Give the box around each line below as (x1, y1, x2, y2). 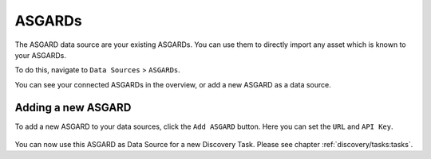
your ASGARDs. (14, 50, 67, 60)
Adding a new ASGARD (14, 100, 132, 114)
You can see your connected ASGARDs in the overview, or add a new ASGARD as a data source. (14, 79, 331, 89)
